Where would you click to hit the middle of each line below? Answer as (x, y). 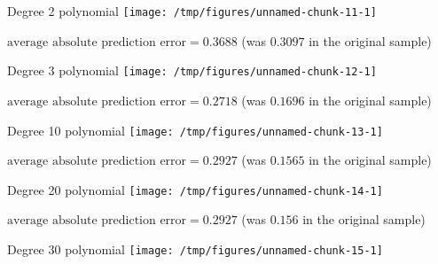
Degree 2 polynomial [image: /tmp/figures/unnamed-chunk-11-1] (192, 11)
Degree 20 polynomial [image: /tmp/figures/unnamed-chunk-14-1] (195, 189)
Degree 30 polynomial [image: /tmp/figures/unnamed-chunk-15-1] (195, 249)
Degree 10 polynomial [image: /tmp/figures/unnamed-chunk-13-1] (195, 130)
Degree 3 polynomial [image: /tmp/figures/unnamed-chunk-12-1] (192, 70)
